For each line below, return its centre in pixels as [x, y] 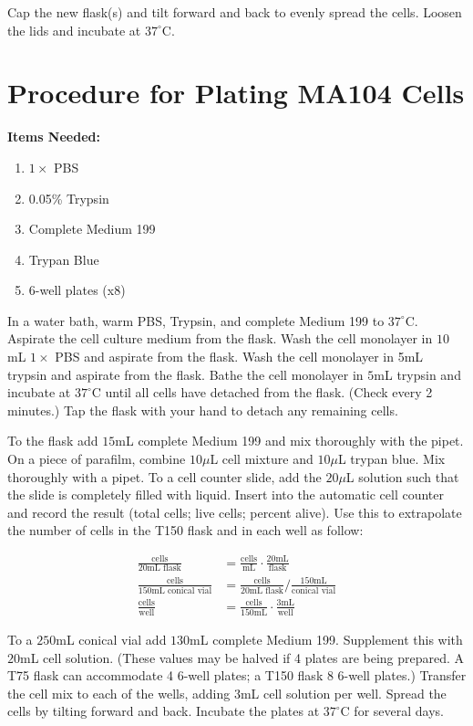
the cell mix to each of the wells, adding [119, 693]
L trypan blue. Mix [391, 459]
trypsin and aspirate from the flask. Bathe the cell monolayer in [185, 374]
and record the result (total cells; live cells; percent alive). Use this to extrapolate [235, 512]
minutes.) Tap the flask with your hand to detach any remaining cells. [203, 410]
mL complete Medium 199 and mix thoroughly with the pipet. [289, 441]
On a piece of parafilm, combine [97, 459]
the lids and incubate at [74, 30]
